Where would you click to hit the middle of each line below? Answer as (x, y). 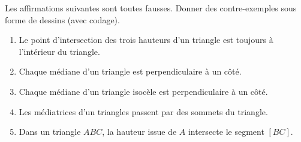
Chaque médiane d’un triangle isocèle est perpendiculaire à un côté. (143, 91)
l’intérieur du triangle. (59, 51)
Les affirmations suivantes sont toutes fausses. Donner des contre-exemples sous (151, 8)
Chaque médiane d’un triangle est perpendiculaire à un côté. (130, 71)
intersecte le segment (226, 132)
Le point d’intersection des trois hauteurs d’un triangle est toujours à (146, 40)
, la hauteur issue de (139, 132)
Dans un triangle (50, 132)
